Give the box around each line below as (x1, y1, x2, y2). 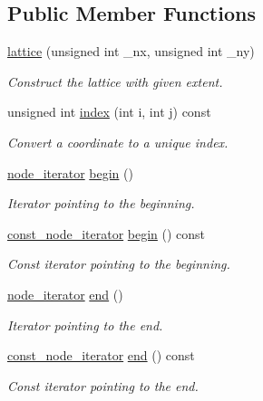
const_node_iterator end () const (7, 346, 195, 365)
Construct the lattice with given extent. (7, 72, 223, 91)
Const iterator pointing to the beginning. (7, 254, 230, 273)
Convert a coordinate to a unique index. (7, 132, 229, 151)
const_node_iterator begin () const (7, 224, 206, 243)
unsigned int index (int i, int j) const (7, 102, 211, 121)
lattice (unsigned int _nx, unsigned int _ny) (7, 42, 255, 61)
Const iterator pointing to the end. (7, 376, 199, 395)
